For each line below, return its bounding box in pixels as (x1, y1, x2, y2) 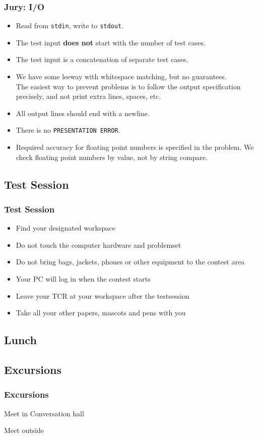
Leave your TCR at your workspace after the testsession (16, 290, 189, 301)
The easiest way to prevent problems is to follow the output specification (16, 81, 241, 91)
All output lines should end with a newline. (16, 107, 150, 118)
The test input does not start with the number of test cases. (16, 37, 206, 47)
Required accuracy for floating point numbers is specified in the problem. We (16, 142, 254, 152)
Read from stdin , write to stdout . (16, 20, 123, 31)
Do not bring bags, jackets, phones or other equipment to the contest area (16, 256, 245, 267)
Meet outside (4, 425, 44, 435)
